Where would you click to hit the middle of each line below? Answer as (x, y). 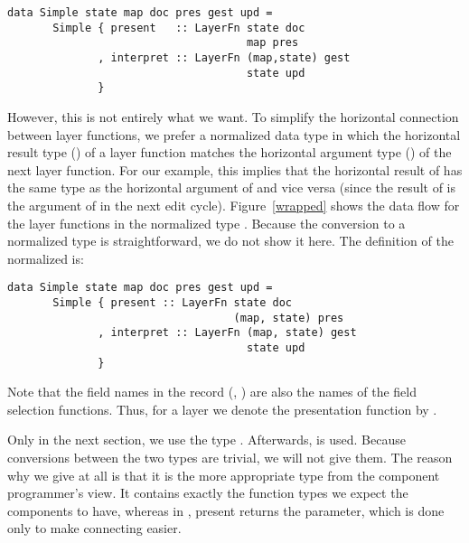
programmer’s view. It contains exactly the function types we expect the (208, 493)
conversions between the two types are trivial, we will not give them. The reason (230, 457)
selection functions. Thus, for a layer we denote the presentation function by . (222, 409)
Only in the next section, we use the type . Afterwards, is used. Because (206, 440)
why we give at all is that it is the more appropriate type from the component (224, 475)
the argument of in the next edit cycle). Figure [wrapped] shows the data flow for (234, 205)
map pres (272, 43)
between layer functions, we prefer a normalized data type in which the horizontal (234, 134)
